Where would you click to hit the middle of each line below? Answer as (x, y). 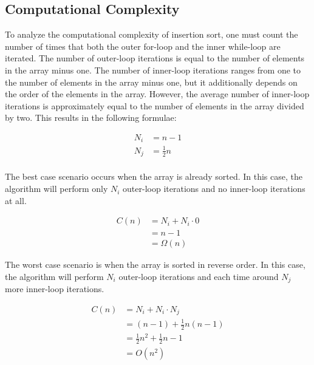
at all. (16, 200)
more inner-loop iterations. (55, 289)
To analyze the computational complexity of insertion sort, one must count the (152, 34)
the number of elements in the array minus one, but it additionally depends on (151, 82)
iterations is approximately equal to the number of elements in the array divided (155, 105)
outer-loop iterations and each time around (199, 276)
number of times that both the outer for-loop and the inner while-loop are (143, 46)
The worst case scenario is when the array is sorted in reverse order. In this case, (155, 264)
